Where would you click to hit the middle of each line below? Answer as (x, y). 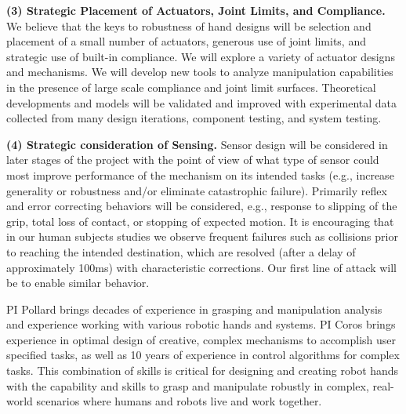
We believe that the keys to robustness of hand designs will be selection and (189, 25)
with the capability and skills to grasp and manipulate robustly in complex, (188, 385)
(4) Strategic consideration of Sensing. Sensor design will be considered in (197, 144)
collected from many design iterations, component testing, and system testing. (194, 118)
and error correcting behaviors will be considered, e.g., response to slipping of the (202, 206)
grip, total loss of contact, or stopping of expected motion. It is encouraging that (200, 221)
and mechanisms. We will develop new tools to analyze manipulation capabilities (200, 72)
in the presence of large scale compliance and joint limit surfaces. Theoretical (191, 87)
